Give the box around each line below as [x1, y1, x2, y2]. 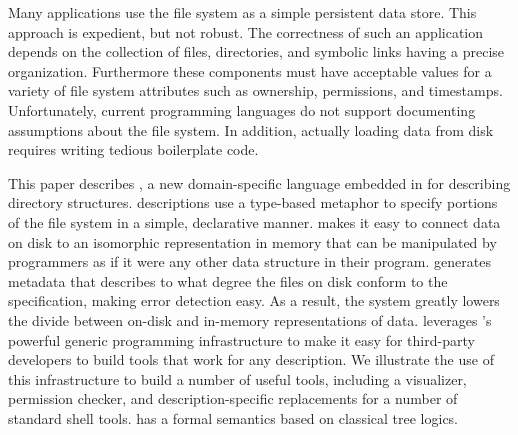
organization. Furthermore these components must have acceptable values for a [8, 60, 492, 81]
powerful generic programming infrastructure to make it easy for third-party [8, 329, 475, 350]
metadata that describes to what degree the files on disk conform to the [8, 270, 448, 291]
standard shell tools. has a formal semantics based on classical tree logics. [8, 407, 459, 428]
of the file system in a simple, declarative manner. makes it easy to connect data [8, 211, 501, 232]
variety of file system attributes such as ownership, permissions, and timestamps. [8, 80, 503, 101]
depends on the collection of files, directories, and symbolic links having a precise [8, 41, 505, 62]
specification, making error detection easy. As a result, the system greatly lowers [8, 290, 500, 311]
